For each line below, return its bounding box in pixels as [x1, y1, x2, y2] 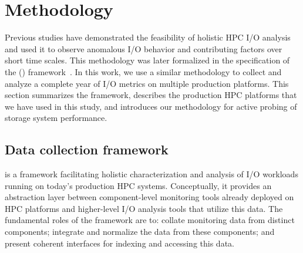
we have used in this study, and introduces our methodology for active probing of [5, 100, 297, 112]
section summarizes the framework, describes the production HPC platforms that [5, 89, 297, 101]
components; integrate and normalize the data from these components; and [5, 225, 275, 238]
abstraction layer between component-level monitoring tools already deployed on [5, 191, 294, 203]
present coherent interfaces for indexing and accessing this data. [5, 237, 234, 249]
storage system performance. [5, 112, 107, 124]
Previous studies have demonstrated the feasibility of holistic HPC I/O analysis [5, 31, 291, 43]
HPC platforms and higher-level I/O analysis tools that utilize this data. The [5, 202, 283, 214]
